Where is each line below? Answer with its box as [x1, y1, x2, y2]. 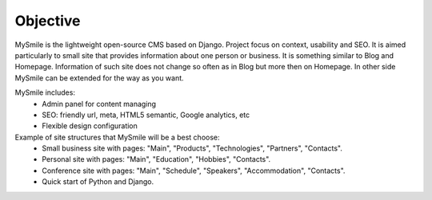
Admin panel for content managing [42, 99, 156, 108]
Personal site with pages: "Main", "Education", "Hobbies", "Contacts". [42, 155, 271, 164]
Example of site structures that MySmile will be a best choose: [14, 132, 220, 142]
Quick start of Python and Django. [42, 177, 154, 186]
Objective [14, 12, 81, 29]
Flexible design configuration [42, 121, 138, 131]
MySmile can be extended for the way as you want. [14, 73, 184, 83]
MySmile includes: [14, 88, 76, 97]
